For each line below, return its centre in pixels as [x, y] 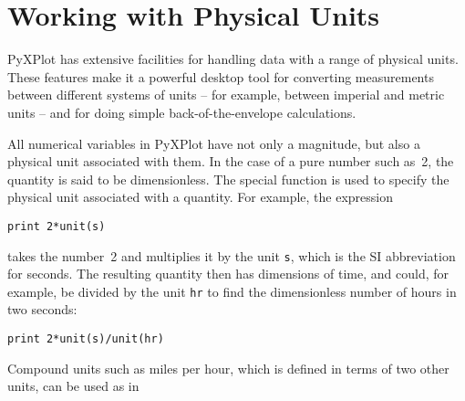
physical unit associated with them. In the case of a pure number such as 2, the [231, 161]
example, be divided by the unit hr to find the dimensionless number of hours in [232, 291]
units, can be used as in [73, 386]
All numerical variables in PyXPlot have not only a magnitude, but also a [214, 143]
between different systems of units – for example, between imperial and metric [226, 95]
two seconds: [42, 309]
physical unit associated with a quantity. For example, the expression [201, 197]
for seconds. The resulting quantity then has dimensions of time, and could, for [228, 274]
